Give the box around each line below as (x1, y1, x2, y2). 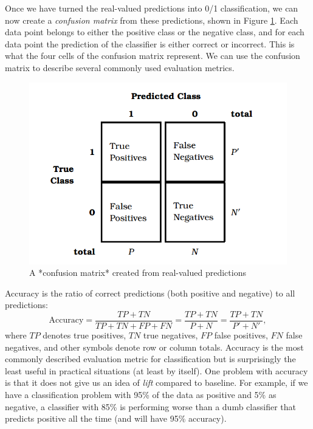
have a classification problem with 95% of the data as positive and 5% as (5, 388, 277, 400)
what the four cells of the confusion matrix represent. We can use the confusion (5, 49, 300, 62)
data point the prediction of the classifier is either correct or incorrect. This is (5, 37, 295, 50)
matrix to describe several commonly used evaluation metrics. (5, 61, 235, 74)
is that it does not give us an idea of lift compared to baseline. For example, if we (5, 376, 308, 389)
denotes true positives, (43, 328, 126, 341)
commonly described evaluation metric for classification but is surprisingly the (5, 352, 296, 365)
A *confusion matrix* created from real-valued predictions (29, 266, 246, 279)
